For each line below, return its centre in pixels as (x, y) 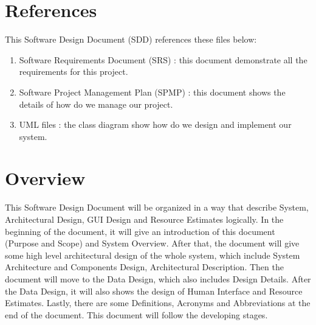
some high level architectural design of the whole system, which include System (153, 255)
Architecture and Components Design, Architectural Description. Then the (144, 267)
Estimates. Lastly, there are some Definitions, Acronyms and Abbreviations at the (158, 303)
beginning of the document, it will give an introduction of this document (140, 231)
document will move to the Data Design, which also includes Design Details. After (158, 278)
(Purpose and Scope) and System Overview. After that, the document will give (152, 243)
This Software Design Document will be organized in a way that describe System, (157, 207)
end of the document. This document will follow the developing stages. (136, 314)
